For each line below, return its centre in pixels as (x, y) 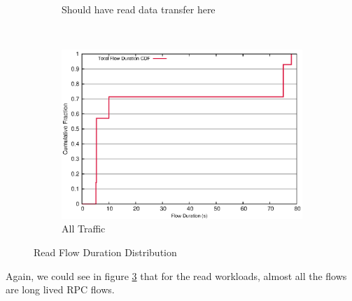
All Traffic (84, 229)
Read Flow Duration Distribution (105, 252)
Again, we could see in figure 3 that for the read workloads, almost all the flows (176, 275)
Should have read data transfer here (139, 9)
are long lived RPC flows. (60, 289)
